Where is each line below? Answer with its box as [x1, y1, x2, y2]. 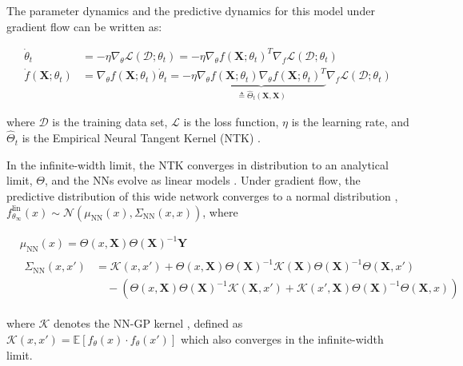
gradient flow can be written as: [6, 18, 162, 34]
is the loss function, [183, 113, 279, 130]
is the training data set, [52, 113, 168, 130]
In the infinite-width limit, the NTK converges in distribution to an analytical [6, 156, 389, 173]
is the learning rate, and [291, 113, 409, 130]
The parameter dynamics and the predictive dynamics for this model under [6, 2, 375, 18]
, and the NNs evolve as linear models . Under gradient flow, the [45, 172, 361, 189]
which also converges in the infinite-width [180, 331, 384, 348]
